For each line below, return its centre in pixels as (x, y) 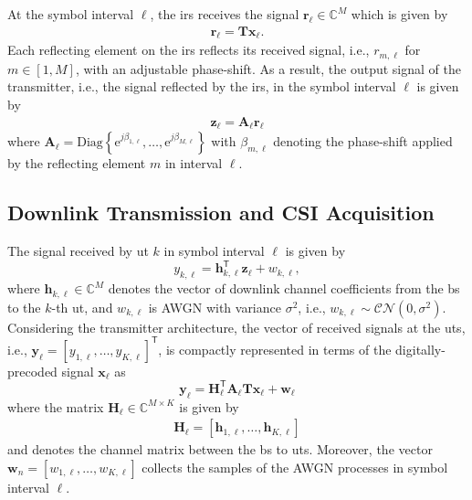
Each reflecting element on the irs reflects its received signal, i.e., (189, 50)
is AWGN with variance (215, 307)
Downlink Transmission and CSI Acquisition (221, 213)
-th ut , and (82, 307)
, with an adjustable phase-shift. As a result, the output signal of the (268, 68)
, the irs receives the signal (225, 14)
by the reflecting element (77, 163)
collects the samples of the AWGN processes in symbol (295, 467)
